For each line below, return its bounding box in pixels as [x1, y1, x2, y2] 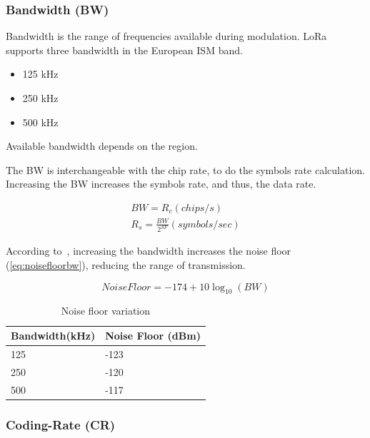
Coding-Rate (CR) [6, 415, 116, 433]
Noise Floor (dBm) [105, 328, 201, 342]
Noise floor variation [61, 303, 151, 318]
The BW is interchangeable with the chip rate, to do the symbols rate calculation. [6, 162, 365, 177]
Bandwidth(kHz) [11, 328, 96, 342]
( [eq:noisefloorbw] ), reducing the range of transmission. [6, 258, 246, 273]
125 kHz [22, 66, 59, 81]
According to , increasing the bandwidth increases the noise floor [6, 243, 291, 258]
